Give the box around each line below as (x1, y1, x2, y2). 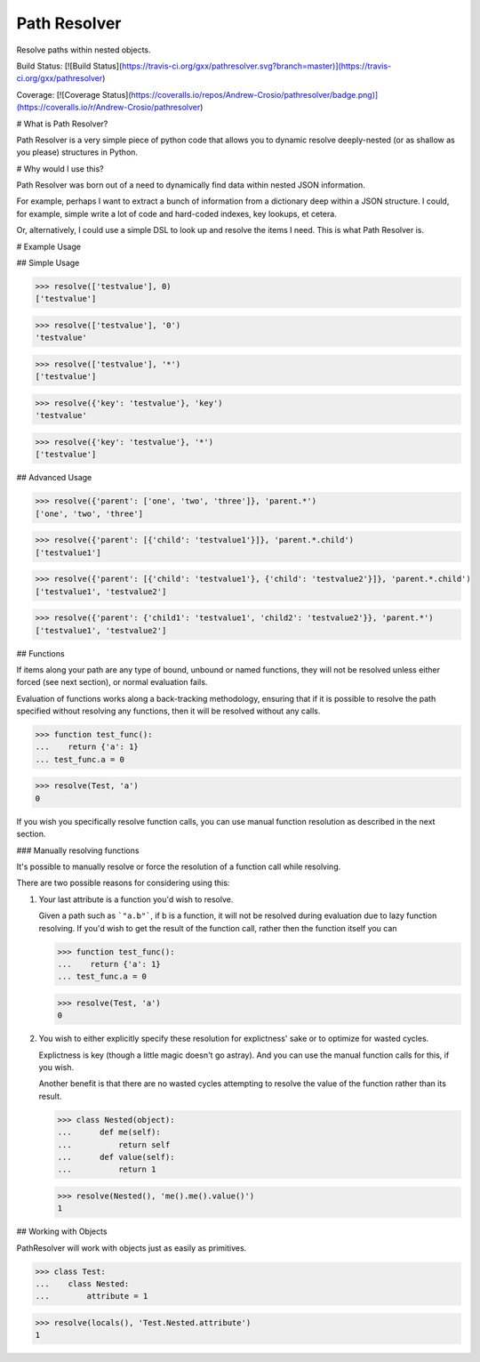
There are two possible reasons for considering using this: (16, 877, 230, 889)
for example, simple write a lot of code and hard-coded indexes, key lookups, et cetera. (16, 208, 337, 219)
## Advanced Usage (16, 472, 92, 483)
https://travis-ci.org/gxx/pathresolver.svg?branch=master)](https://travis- (121, 60, 392, 71)
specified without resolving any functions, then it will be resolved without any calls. (16, 705, 321, 716)
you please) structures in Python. (16, 147, 138, 157)
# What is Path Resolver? (16, 118, 108, 129)
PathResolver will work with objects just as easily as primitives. (16, 1242, 247, 1253)
